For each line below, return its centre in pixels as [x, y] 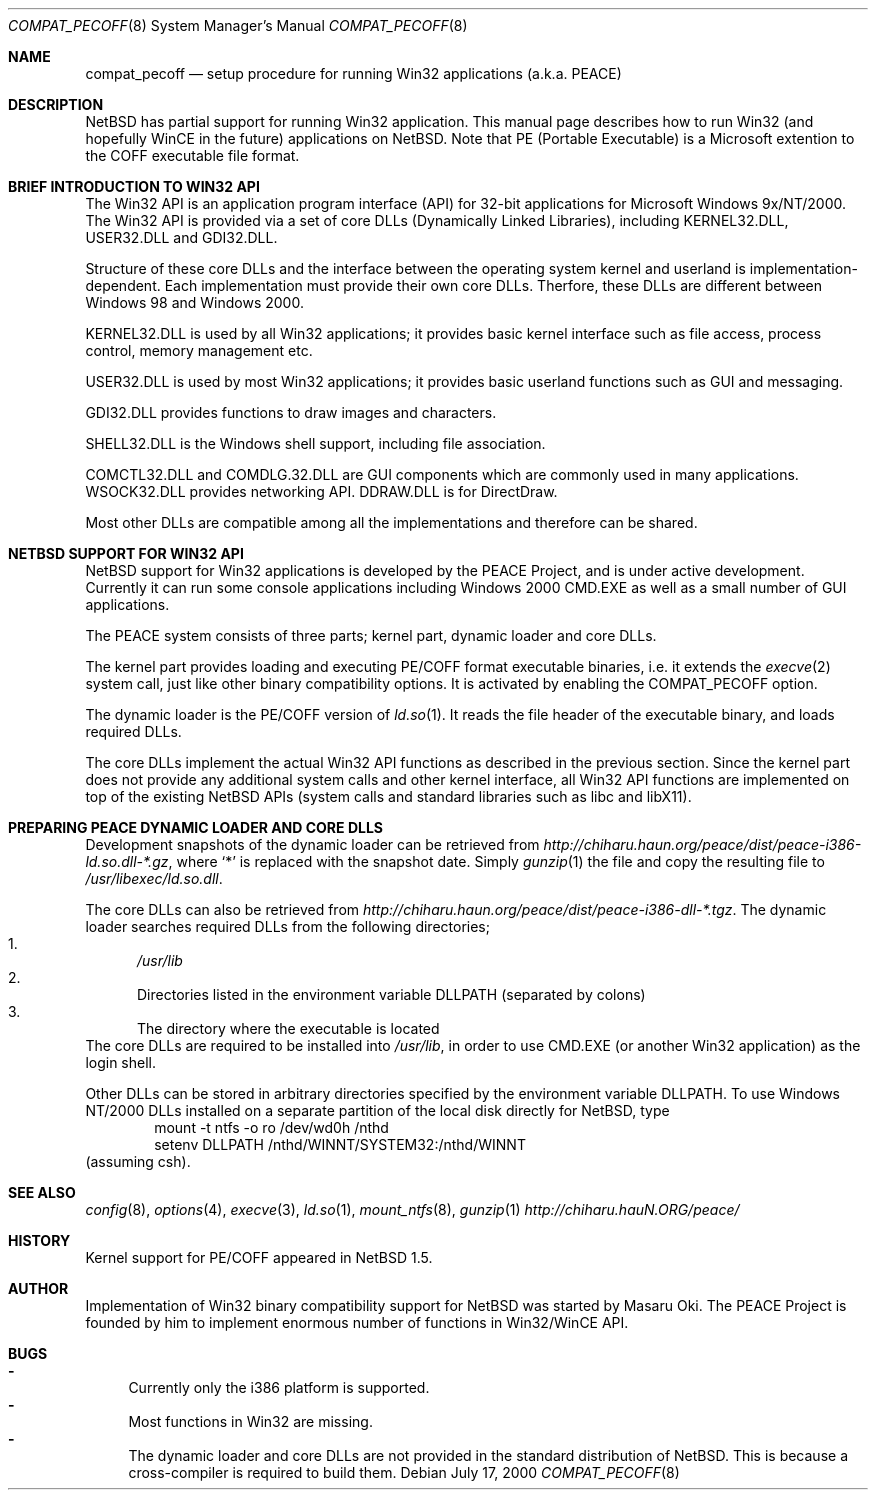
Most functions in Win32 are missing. [250, 1421]
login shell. [121, 1062]
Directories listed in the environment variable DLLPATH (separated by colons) [391, 994]
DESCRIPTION [56, 104]
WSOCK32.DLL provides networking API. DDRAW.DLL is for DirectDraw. [321, 491]
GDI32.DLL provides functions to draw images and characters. [291, 412]
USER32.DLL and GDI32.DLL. [181, 237]
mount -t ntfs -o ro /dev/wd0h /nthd [271, 1127]
